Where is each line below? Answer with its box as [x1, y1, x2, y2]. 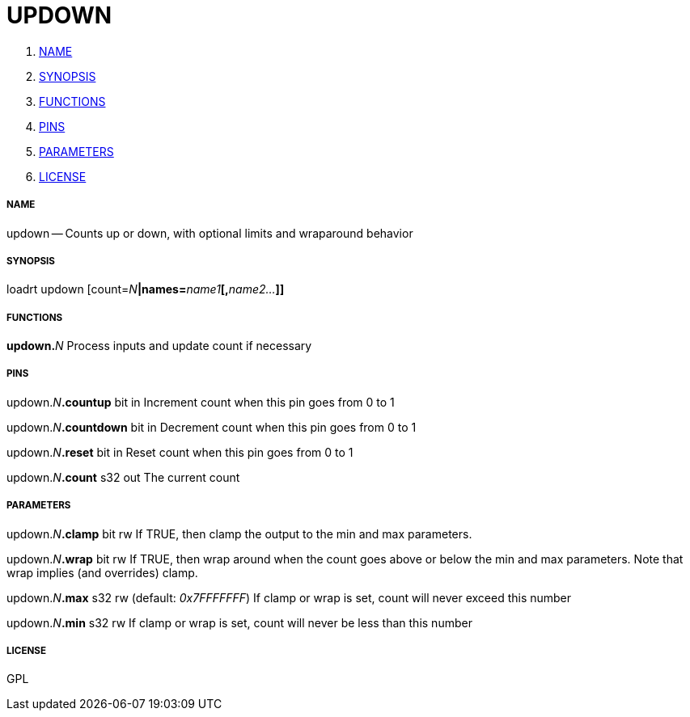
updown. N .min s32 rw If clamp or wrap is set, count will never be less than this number [6, 615, 472, 630]
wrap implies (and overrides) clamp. [6, 565, 198, 580]
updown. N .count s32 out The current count [6, 470, 240, 484]
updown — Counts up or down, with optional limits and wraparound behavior [6, 226, 413, 240]
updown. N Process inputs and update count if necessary [6, 339, 312, 353]
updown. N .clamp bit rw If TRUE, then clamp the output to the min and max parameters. [6, 526, 472, 541]
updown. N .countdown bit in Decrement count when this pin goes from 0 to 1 [6, 420, 417, 434]
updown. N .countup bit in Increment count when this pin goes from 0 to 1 [6, 394, 395, 409]
